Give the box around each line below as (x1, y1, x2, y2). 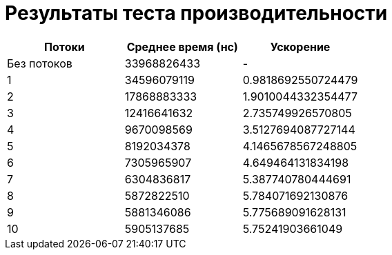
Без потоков (7, 56, 72, 70)
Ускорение (270, 39, 331, 54)
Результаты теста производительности (5, 1, 388, 25)
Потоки (44, 39, 85, 54)
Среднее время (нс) (126, 39, 238, 54)
